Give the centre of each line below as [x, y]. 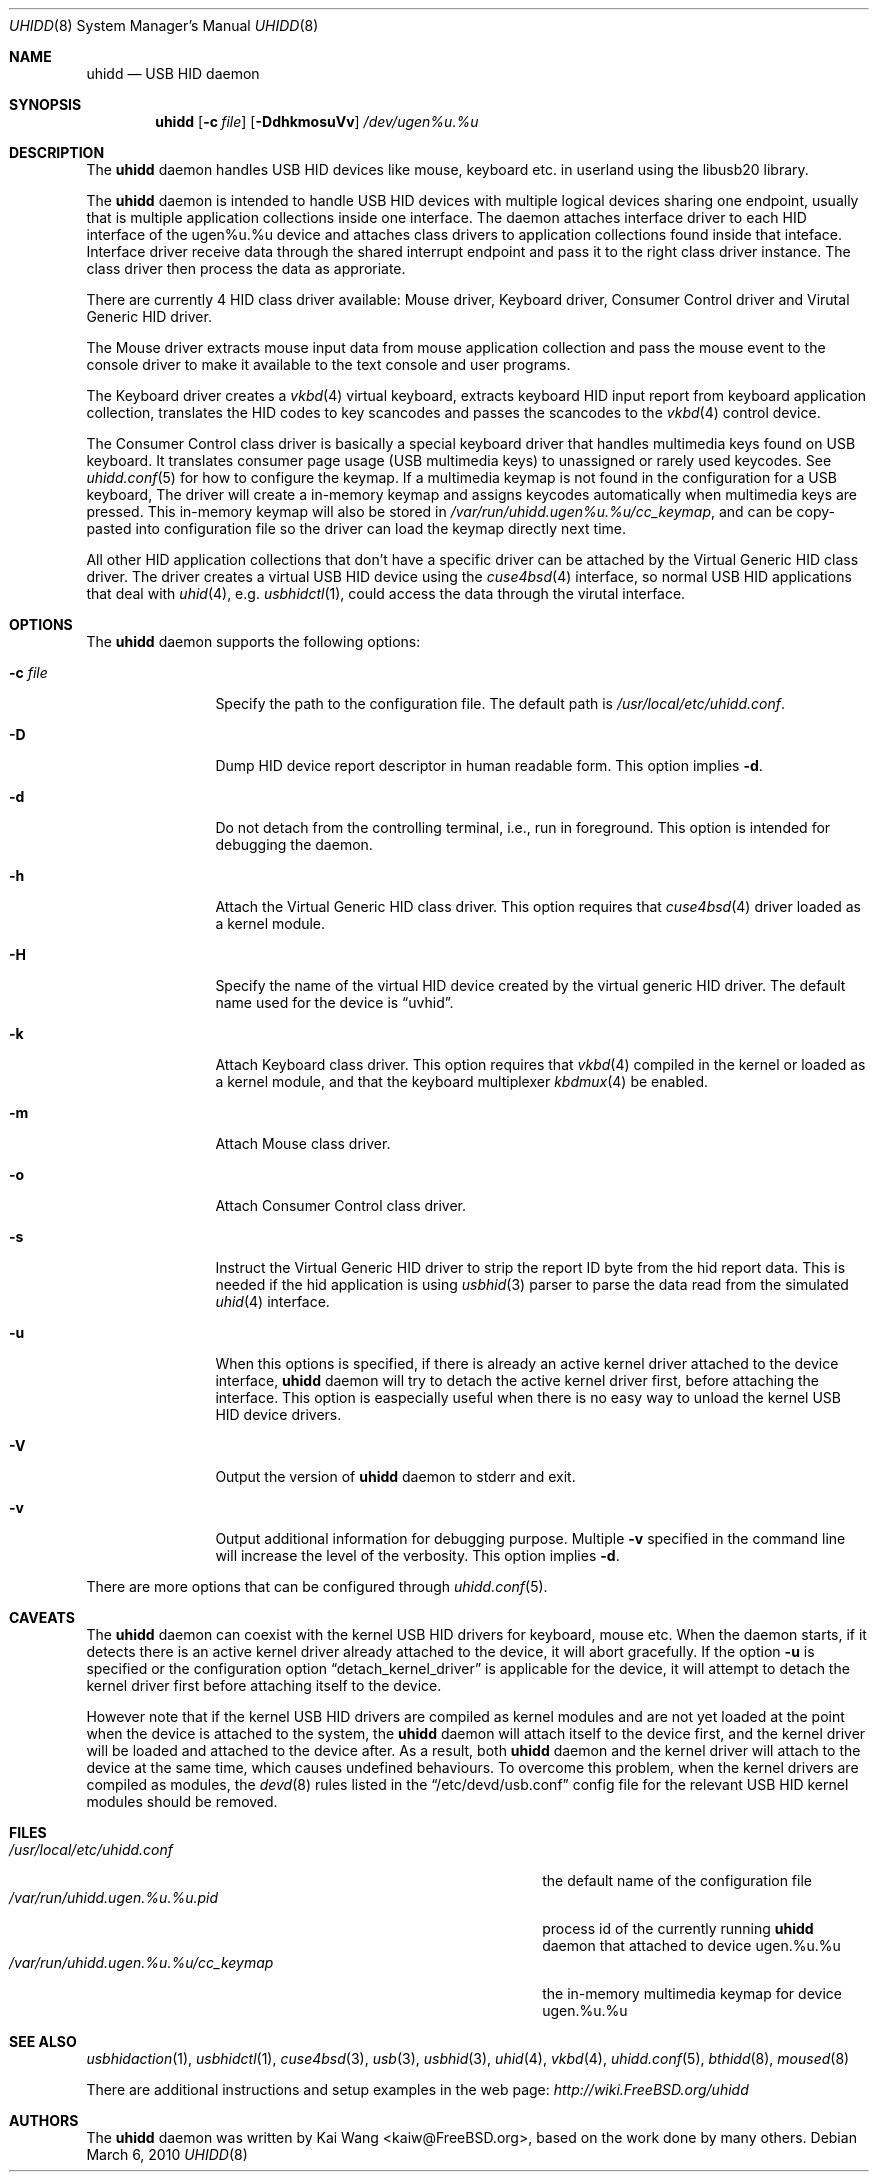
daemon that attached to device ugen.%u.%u [691, 1945]
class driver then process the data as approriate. [246, 268]
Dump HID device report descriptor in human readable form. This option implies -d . [489, 765]
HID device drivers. [278, 1414]
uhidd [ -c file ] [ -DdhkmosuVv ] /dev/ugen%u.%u [317, 121]
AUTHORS [44, 2120]
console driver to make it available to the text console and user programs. [328, 364]
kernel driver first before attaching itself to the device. [264, 1685]
